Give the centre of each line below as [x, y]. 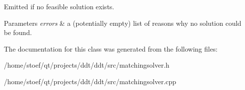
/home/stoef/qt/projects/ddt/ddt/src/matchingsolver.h [87, 65]
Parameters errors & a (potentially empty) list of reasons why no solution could [123, 23]
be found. [18, 32]
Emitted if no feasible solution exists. [59, 6]
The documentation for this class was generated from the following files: [111, 48]
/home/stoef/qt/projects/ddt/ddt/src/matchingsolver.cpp [90, 81]
